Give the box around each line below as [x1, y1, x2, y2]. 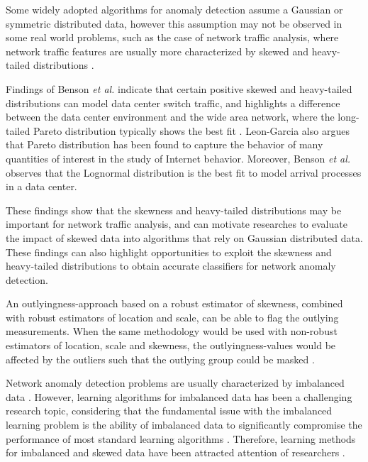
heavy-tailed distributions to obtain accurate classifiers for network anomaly [6, 258, 336, 273]
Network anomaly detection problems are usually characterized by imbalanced [6, 375, 345, 390]
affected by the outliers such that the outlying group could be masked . [6, 351, 315, 366]
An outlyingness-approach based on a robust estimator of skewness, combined [6, 296, 343, 311]
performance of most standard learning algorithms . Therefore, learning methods [6, 431, 356, 446]
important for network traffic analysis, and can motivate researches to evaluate [6, 216, 347, 231]
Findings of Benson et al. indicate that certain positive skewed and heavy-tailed [6, 81, 352, 96]
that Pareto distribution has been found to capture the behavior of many [6, 137, 323, 152]
